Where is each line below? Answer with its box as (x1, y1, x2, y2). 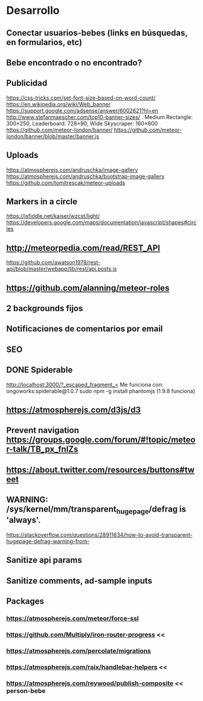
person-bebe (6, 687, 46, 695)
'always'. (6, 515, 41, 525)
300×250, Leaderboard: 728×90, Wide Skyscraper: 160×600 (6, 120, 158, 127)
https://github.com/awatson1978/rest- (6, 259, 101, 266)
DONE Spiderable (6, 365, 73, 375)
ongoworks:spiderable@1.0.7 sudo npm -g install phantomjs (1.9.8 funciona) (6, 387, 195, 394)
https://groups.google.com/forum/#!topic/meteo (6, 435, 196, 445)
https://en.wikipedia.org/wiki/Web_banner (6, 100, 111, 107)
